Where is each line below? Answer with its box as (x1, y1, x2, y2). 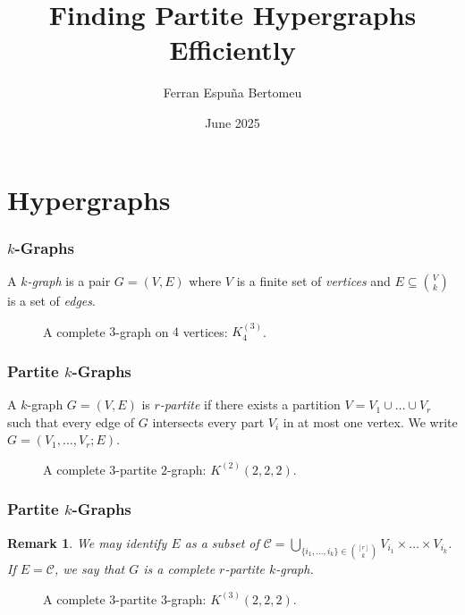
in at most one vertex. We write (283, 412, 458, 431)
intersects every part (152, 412, 265, 431)
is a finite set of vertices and (236, 271, 391, 290)
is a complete (143, 559, 216, 577)
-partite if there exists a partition (159, 395, 341, 414)
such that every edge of (7, 412, 135, 431)
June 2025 (205, 113, 260, 131)
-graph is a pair (27, 271, 111, 290)
